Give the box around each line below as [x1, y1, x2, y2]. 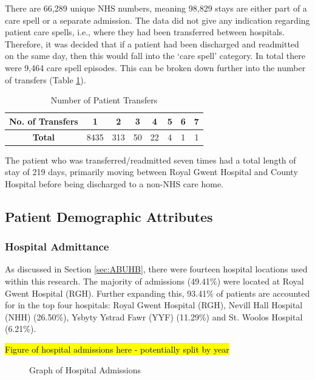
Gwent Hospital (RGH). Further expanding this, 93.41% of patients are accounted [5, 286, 310, 299]
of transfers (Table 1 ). [5, 73, 86, 86]
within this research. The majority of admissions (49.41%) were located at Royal [5, 275, 304, 288]
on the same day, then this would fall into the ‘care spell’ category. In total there [5, 49, 306, 62]
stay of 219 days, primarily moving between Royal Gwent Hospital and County [5, 165, 298, 178]
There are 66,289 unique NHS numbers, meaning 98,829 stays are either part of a [5, 2, 307, 14]
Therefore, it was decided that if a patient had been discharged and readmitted [5, 37, 299, 50]
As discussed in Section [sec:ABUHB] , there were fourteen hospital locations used [5, 263, 308, 275]
